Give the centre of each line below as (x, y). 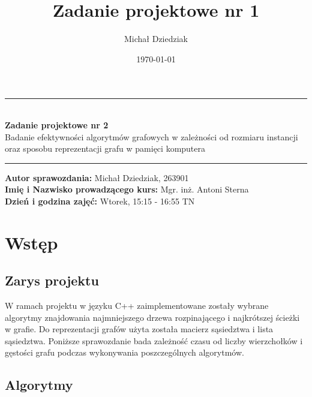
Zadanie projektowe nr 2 (57, 124)
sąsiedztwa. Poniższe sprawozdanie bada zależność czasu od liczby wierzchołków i (154, 340)
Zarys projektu (52, 280)
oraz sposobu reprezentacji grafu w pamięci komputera (105, 148)
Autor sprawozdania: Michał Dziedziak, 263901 (97, 177)
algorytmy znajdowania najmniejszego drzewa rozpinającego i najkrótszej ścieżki (152, 317)
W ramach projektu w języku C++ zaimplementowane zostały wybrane (137, 306)
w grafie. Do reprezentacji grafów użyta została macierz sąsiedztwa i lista (139, 329)
